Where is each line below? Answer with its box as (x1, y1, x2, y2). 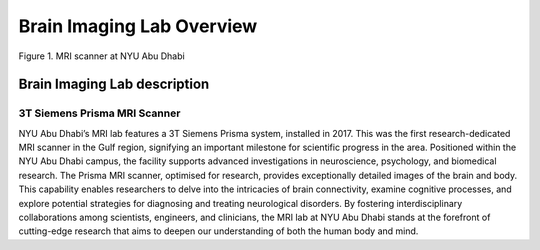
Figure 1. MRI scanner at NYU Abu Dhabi (18, 50, 185, 62)
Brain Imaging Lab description (18, 76, 210, 93)
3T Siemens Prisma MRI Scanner (18, 106, 181, 120)
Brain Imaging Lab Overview (18, 15, 258, 37)
